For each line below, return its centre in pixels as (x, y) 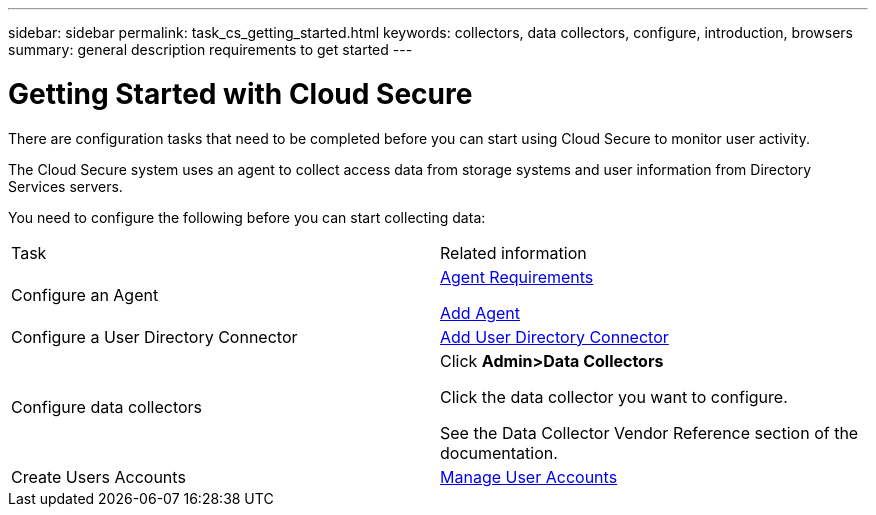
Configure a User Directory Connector (154, 336)
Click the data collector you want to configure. (614, 396)
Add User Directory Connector (554, 336)
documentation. (499, 452)
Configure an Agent (85, 294)
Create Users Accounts (98, 476)
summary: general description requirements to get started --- (210, 49)
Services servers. (65, 186)
